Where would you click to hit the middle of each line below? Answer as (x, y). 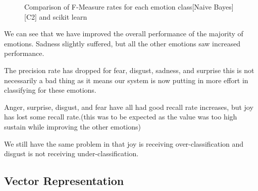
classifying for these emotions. (50, 90)
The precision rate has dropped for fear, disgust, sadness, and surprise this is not (129, 70)
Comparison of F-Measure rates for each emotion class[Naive (118, 7)
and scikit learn (63, 16)
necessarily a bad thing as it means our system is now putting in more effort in (126, 80)
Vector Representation (64, 181)
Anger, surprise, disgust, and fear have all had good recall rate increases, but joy (129, 107)
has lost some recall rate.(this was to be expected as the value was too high (121, 117)
